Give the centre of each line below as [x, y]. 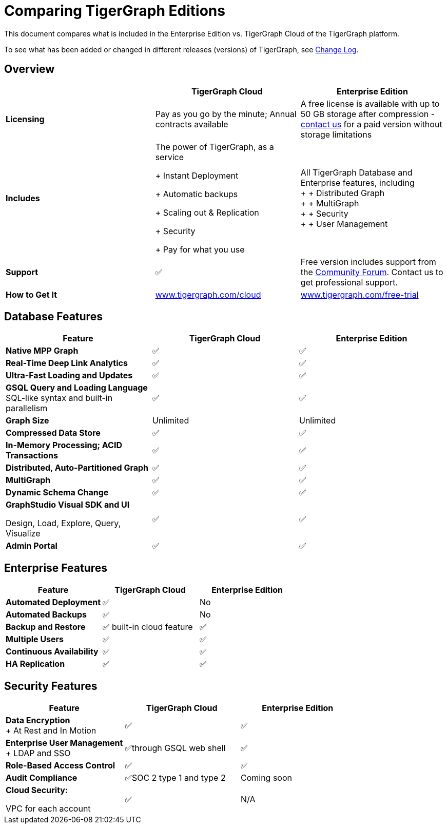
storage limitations [336, 134]
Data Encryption [38, 720]
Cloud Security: [37, 790]
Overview [30, 69]
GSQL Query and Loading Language [77, 388]
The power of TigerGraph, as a [215, 147]
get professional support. [349, 282]
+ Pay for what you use [200, 249]
